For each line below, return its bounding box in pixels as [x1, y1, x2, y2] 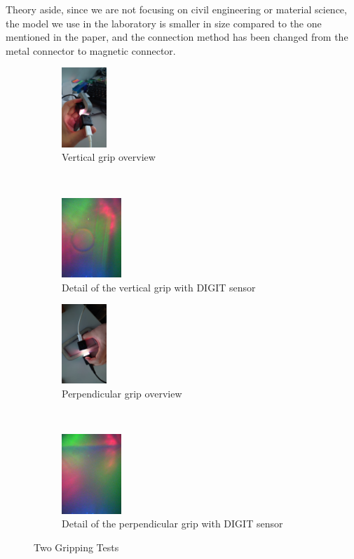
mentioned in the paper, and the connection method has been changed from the [6, 29, 348, 44]
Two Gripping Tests [34, 539, 119, 554]
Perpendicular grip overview [62, 386, 182, 401]
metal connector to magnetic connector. [6, 43, 176, 58]
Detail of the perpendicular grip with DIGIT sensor [62, 516, 283, 531]
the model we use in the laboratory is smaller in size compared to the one [6, 15, 322, 30]
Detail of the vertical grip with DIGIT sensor [62, 279, 256, 294]
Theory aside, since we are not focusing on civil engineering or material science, [6, 2, 347, 16]
